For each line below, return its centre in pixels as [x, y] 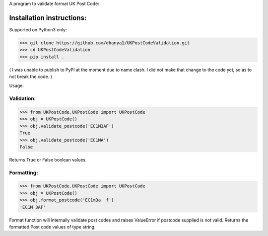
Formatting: [24, 172]
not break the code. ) [31, 77]
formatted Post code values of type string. [53, 227]
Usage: [17, 86]
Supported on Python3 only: [38, 29]
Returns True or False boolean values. [48, 159]
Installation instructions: [48, 18]
